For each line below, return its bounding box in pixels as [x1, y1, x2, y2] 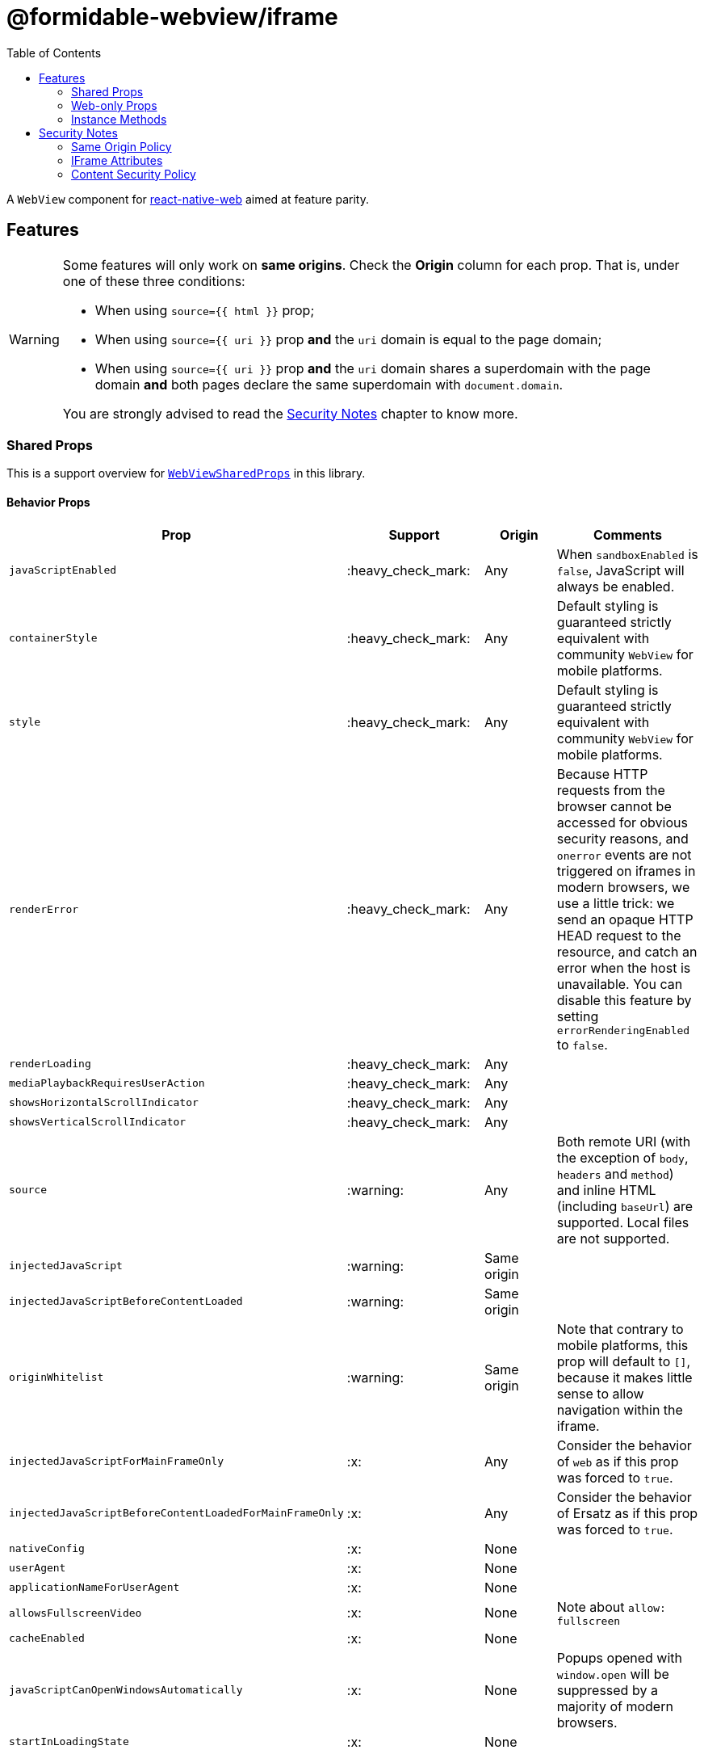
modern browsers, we [556, 878, 690, 895]
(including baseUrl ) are [556, 1197, 694, 1214]
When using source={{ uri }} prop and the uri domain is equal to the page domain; [94, 330, 602, 347]
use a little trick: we [556, 894, 675, 911]
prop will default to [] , [556, 1352, 690, 1369]
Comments [593, 526, 662, 543]
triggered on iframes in [556, 862, 696, 879]
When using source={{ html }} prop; [94, 301, 315, 318]
